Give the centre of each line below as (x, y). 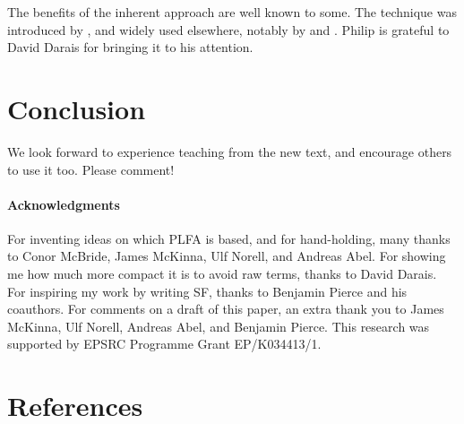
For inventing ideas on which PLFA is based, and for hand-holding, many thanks (229, 238)
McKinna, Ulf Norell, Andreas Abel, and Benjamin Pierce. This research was (219, 326)
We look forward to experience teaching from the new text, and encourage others (230, 151)
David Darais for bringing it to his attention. (130, 47)
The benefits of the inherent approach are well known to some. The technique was (232, 12)
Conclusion (77, 108)
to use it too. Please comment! (91, 169)
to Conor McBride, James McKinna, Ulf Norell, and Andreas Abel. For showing (227, 256)
